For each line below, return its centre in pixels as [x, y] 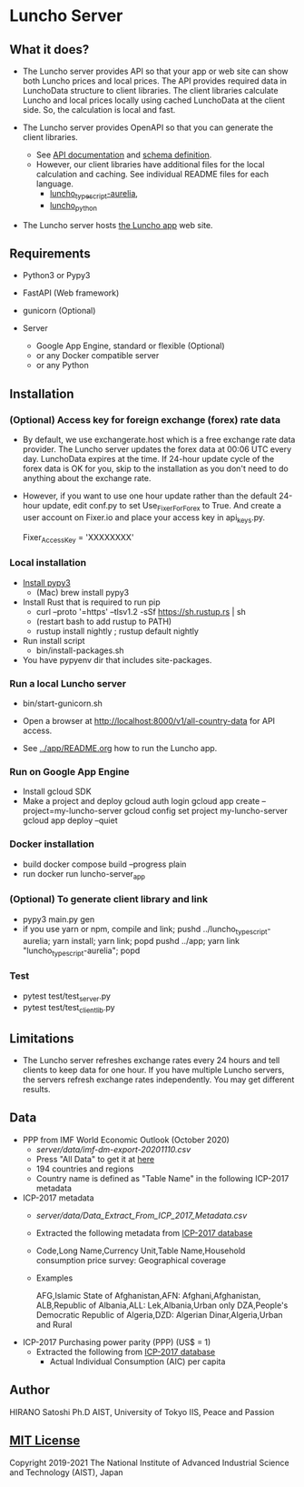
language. [55, 184]
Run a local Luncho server [68, 683]
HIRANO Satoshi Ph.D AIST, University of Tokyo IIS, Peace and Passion [142, 1412]
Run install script [54, 640]
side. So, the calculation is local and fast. [99, 110]
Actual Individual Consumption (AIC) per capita [137, 1361]
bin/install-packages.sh [80, 650]
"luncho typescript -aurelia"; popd [81, 951]
